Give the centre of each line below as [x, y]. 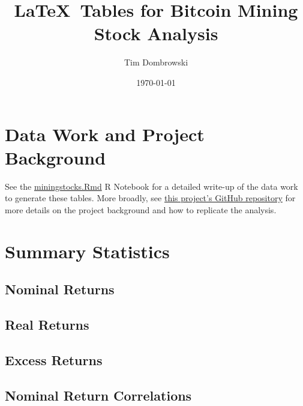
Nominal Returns [60, 289]
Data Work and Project [105, 134]
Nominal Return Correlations [98, 395]
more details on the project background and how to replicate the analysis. [141, 209]
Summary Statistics [87, 251]
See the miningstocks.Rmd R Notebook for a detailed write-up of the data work [151, 186]
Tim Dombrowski [156, 62]
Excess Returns [54, 359]
